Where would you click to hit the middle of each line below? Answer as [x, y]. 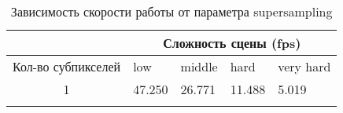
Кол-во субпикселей [67, 66]
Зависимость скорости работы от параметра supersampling [171, 11]
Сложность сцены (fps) [232, 43]
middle [199, 66]
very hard [304, 66]
